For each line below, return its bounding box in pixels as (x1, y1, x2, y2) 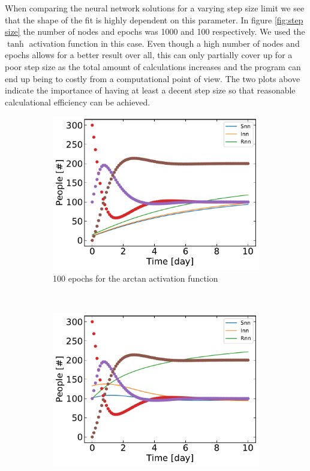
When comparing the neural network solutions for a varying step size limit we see (5, 2, 305, 14)
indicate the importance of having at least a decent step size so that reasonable (5, 84, 296, 96)
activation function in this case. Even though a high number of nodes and (29, 37, 300, 49)
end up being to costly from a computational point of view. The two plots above (5, 72, 300, 84)
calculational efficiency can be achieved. (5, 95, 151, 108)
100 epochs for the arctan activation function (53, 271, 218, 284)
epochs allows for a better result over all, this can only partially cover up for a (5, 49, 293, 61)
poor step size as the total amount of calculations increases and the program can (5, 60, 301, 73)
